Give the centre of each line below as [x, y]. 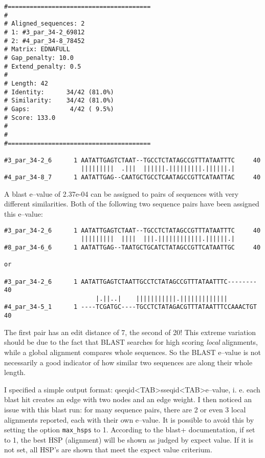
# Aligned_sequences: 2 [45, 24]
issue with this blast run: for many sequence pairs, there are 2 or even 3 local [125, 409]
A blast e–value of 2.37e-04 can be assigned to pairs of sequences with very [122, 193]
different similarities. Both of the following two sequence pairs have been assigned [132, 204]
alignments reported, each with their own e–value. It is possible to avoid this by [129, 419]
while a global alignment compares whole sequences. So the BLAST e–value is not [132, 352]
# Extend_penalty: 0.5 [43, 66]
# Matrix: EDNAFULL [37, 49]
